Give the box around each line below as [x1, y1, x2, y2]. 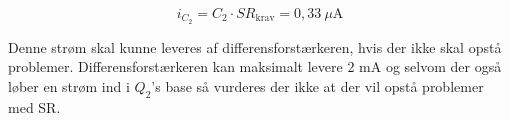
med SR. [8, 96, 61, 117]
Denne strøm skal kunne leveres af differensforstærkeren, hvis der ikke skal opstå [8, 36, 502, 57]
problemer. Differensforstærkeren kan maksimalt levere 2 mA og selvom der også [8, 56, 502, 77]
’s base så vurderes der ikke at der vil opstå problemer [151, 76, 484, 97]
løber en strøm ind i [8, 76, 130, 97]
